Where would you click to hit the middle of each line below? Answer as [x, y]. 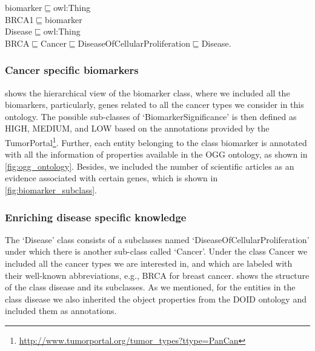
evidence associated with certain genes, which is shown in [111, 178]
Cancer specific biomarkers [72, 70]
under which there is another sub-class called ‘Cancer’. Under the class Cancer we [156, 251]
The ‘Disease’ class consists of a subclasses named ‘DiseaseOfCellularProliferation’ [157, 239]
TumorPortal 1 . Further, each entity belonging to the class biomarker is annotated [156, 141]
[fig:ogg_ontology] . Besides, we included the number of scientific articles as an [150, 166]
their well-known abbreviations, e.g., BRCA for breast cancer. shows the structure [157, 275]
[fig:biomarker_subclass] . [51, 190]
